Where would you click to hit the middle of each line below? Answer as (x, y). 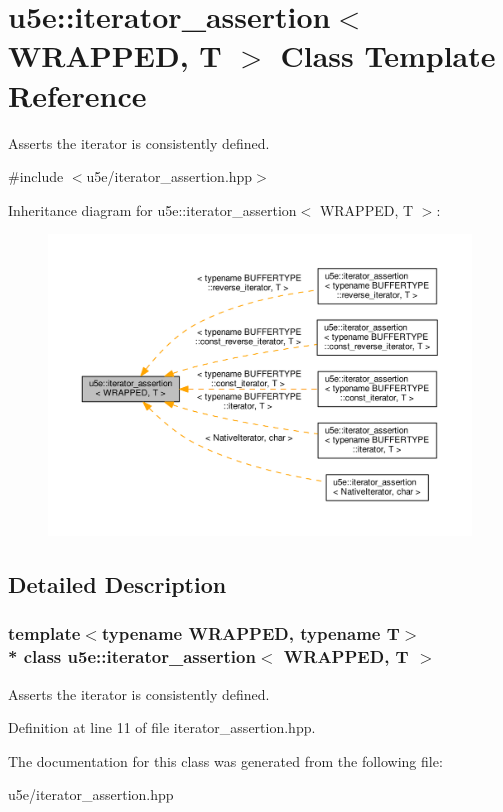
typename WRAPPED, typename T (250, 633)
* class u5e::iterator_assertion (132, 656)
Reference (77, 94)
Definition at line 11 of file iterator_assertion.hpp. (162, 727)
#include (36, 176)
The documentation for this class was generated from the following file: (225, 760)
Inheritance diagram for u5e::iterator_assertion (152, 209)
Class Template (388, 55)
